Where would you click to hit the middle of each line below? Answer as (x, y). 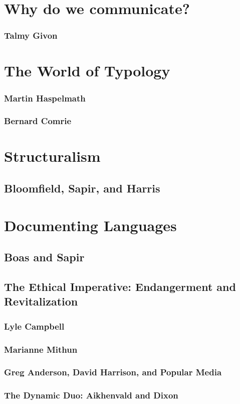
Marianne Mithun (41, 349)
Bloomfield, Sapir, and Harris (82, 188)
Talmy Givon (31, 35)
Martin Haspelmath (45, 98)
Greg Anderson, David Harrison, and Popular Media (113, 372)
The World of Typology (87, 71)
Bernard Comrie (38, 121)
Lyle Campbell (34, 326)
